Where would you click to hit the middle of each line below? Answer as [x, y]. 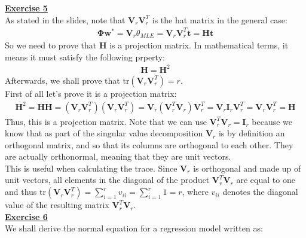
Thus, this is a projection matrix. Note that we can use [106, 121]
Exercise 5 [26, 8]
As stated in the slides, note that [65, 19]
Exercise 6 [26, 216]
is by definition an [252, 133]
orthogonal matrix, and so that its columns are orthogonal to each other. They [149, 144]
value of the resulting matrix [57, 205]
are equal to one [266, 180]
